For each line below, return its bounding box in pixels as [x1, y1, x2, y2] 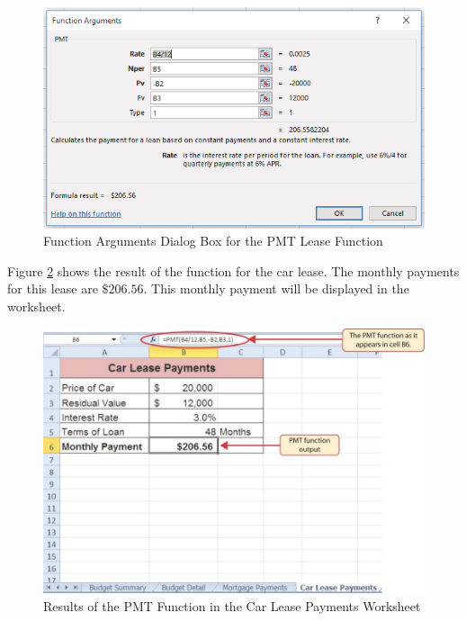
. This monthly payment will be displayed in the [143, 279, 409, 298]
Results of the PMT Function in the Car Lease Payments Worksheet [43, 596, 421, 615]
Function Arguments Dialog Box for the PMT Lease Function [43, 231, 383, 250]
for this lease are [7, 279, 98, 298]
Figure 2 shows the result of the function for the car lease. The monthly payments [7, 261, 460, 280]
